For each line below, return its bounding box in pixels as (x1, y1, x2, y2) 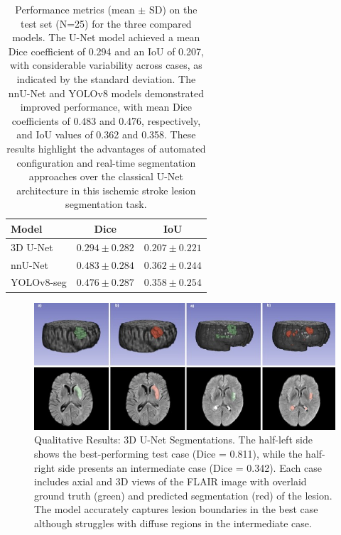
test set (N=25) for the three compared (21, 16, 192, 31)
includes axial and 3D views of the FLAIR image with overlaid (34, 474, 307, 489)
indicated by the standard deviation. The (16, 71, 196, 86)
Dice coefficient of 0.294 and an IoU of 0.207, (8, 43, 204, 58)
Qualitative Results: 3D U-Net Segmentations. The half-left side (34, 432, 313, 447)
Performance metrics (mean (15, 2, 135, 16)
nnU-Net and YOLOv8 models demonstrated (8, 85, 205, 100)
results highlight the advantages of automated (6, 140, 206, 155)
